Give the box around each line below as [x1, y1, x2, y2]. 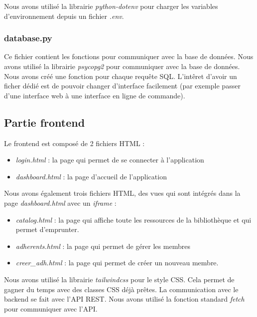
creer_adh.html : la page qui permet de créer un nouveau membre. [15, 257, 219, 268]
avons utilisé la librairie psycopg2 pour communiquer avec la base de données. [4, 61, 240, 71]
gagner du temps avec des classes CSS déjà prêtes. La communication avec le [4, 284, 239, 294]
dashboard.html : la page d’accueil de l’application [15, 171, 167, 181]
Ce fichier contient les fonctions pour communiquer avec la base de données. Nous [4, 51, 254, 62]
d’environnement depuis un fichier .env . [4, 10, 124, 21]
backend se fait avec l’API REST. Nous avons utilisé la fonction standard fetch [4, 294, 245, 304]
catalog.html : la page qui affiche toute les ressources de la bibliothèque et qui [15, 214, 252, 225]
